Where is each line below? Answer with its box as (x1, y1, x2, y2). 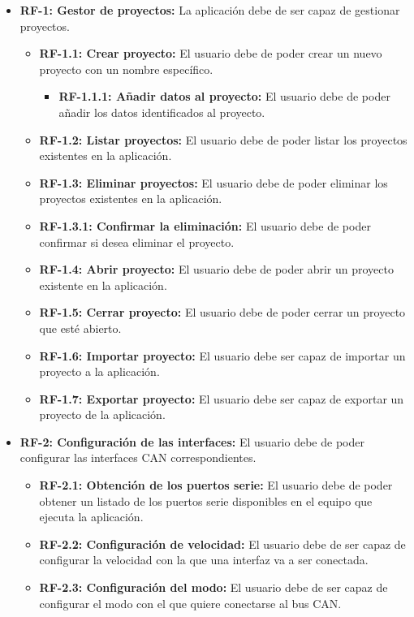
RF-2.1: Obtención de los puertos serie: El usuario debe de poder (39, 477, 393, 494)
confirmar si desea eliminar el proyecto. (39, 233, 235, 250)
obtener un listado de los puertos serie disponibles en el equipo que (39, 492, 373, 509)
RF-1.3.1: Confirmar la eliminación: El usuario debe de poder (39, 217, 371, 234)
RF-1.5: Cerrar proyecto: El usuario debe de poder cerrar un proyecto (39, 304, 406, 321)
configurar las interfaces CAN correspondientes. (19, 449, 257, 466)
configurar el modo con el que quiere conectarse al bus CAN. (39, 594, 342, 611)
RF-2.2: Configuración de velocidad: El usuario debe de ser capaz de (39, 535, 406, 552)
